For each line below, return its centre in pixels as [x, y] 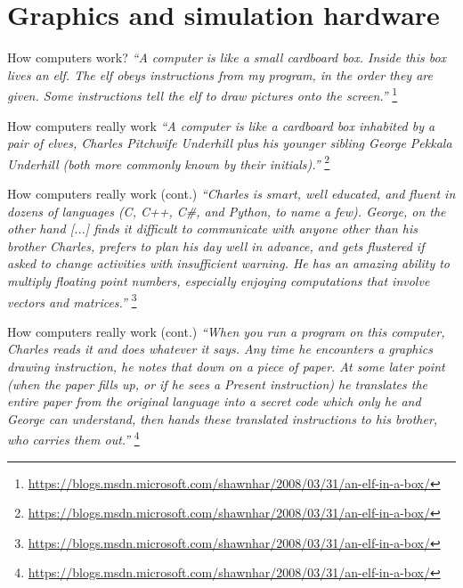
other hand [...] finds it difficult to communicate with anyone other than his [213, 229]
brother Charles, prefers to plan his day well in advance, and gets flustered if [216, 245]
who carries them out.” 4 [73, 438]
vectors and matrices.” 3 [72, 300]
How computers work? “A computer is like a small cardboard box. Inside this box [227, 57]
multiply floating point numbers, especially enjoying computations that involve [219, 280]
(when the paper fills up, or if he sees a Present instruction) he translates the [217, 384]
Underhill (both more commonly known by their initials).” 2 [169, 162]
